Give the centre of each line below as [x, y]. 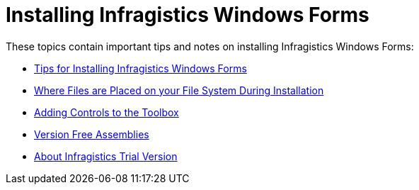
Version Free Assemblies [92, 134]
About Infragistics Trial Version [106, 156]
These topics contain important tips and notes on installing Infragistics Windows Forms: [210, 46]
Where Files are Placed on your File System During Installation [179, 90]
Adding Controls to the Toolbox [107, 112]
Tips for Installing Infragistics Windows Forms [140, 68]
